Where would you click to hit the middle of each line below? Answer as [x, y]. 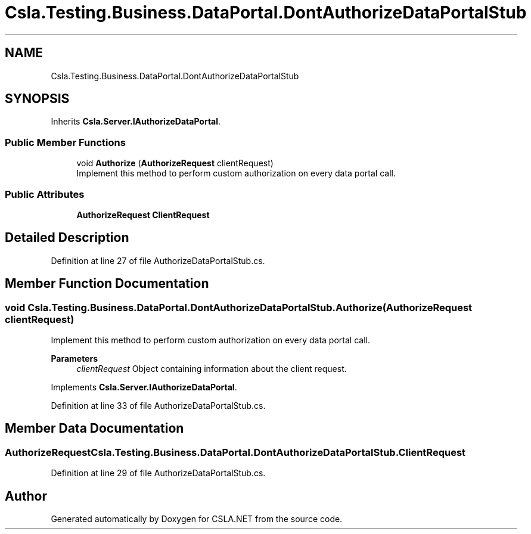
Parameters [74, 358]
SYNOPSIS [37, 99]
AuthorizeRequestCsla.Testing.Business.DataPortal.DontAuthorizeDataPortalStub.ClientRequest [235, 452]
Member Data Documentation [94, 429]
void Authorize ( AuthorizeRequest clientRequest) [175, 163]
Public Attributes [45, 194]
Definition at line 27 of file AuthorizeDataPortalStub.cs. [158, 260]
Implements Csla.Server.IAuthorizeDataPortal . [144, 387]
